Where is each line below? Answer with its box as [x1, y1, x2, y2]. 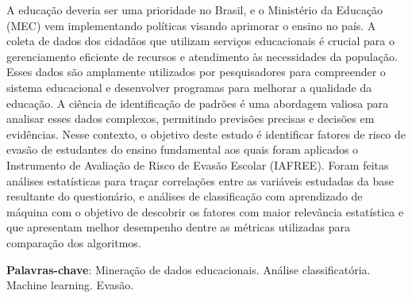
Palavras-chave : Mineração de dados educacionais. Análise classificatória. [6, 261, 371, 277]
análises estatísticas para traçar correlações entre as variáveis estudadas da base [6, 172, 394, 189]
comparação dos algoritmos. [6, 234, 141, 250]
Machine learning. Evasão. [6, 277, 134, 293]
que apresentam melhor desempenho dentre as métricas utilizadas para [6, 219, 350, 235]
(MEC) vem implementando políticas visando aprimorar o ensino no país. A [6, 17, 376, 33]
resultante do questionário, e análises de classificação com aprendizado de [6, 188, 363, 204]
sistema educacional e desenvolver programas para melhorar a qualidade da [6, 78, 372, 95]
